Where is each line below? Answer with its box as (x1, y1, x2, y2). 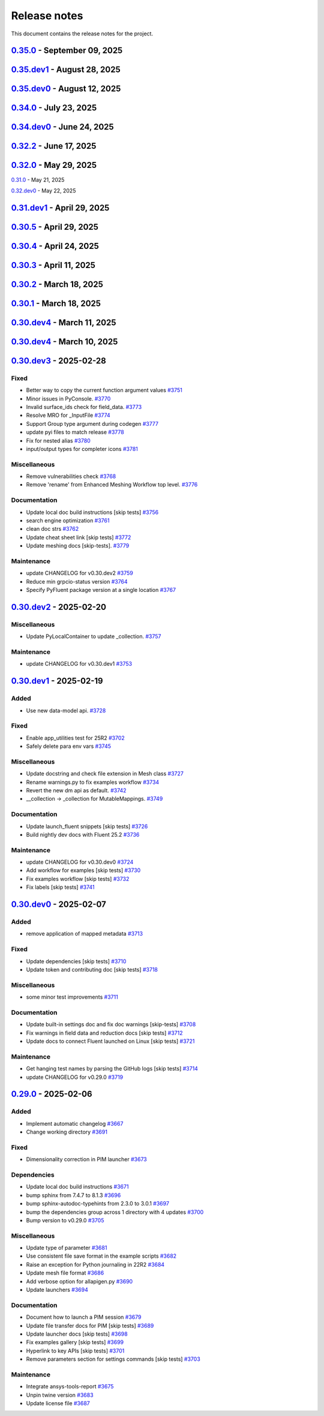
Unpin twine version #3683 (26, 1391, 94, 1399)
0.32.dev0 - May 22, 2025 (11, 187, 76, 194)
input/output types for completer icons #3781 (26, 445, 138, 452)
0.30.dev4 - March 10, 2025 (11, 336, 118, 347)
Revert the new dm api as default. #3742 (26, 787, 127, 794)
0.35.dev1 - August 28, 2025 (11, 65, 121, 75)
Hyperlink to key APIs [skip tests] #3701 (26, 1347, 125, 1354)
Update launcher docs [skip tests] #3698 (26, 1330, 128, 1337)
